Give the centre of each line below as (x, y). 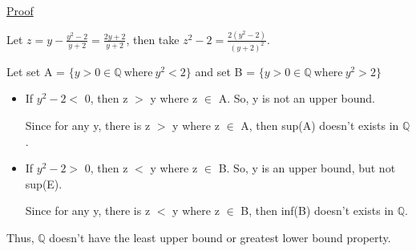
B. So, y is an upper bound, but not (307, 168)
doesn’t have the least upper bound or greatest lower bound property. (220, 237)
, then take (153, 39)
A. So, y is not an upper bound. (297, 98)
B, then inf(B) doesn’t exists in (317, 211)
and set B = (225, 71)
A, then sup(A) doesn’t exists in (320, 125)
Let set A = (36, 71)
